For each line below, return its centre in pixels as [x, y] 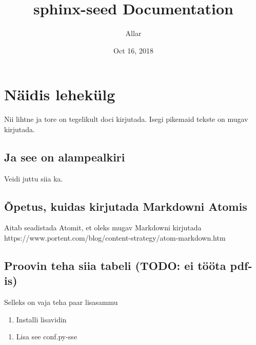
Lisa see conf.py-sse [47, 337]
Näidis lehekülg [60, 94]
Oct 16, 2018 [133, 50]
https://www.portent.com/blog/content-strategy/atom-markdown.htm [115, 238]
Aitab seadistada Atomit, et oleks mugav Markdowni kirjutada [103, 228]
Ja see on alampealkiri [65, 157]
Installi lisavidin [41, 319]
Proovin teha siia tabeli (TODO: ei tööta [115, 266]
